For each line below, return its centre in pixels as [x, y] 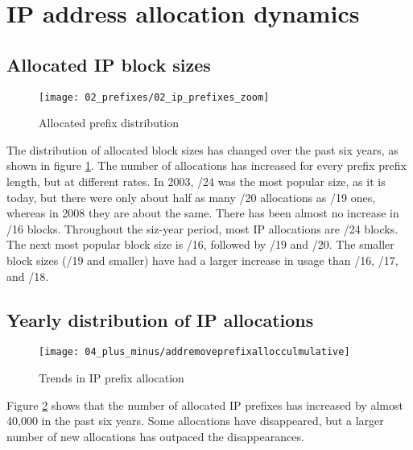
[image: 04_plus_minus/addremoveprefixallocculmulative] [194, 352]
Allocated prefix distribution [109, 123]
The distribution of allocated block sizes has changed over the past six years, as [202, 149]
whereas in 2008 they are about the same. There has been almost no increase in [203, 213]
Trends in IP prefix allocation [112, 378]
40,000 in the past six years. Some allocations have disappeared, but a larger [195, 421]
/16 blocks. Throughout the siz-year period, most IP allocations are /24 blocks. [202, 228]
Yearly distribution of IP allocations [160, 319]
